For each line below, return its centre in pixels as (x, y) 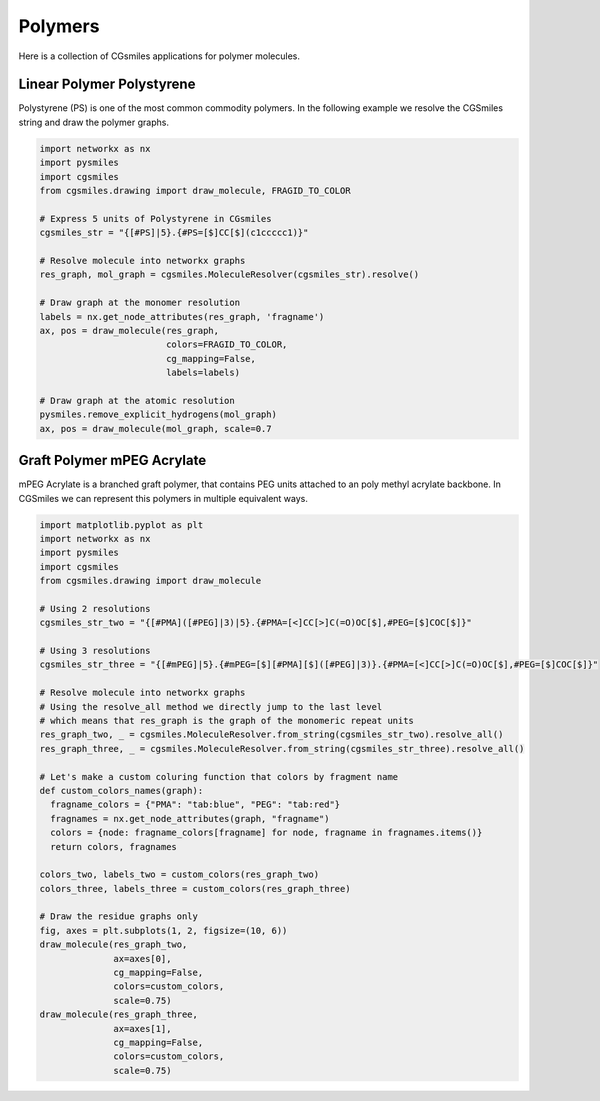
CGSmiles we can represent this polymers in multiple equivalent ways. (163, 498)
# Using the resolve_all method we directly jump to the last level (211, 706)
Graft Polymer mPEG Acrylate (112, 460)
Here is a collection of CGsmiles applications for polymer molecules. (159, 56)
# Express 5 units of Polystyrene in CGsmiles (155, 218)
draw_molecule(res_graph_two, (113, 944)
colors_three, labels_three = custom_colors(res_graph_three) (195, 888)
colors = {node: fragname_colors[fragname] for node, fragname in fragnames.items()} (266, 833)
